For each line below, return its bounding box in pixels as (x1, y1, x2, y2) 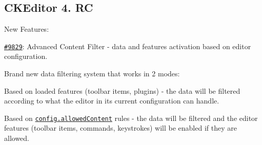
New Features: (4, 24, 49, 34)
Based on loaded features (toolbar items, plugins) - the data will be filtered (4, 85, 240, 96)
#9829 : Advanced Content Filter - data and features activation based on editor (4, 40, 251, 51)
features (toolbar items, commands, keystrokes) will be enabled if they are (4, 122, 237, 133)
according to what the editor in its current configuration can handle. (4, 95, 219, 106)
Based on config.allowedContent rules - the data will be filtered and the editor (4, 112, 258, 123)
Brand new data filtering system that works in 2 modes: (4, 68, 180, 79)
